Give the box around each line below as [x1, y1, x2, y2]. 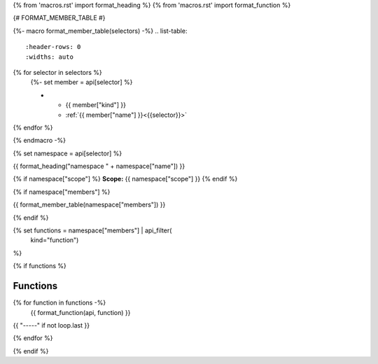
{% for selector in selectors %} [13, 68, 103, 76]
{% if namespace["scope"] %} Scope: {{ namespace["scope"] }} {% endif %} [13, 175, 238, 183]
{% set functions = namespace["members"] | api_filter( [13, 226, 172, 234]
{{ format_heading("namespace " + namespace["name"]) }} [13, 162, 185, 171]
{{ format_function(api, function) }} [30, 308, 131, 316]
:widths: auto [25, 52, 73, 61]
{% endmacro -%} [13, 136, 66, 145]
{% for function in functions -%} [13, 298, 106, 307]
